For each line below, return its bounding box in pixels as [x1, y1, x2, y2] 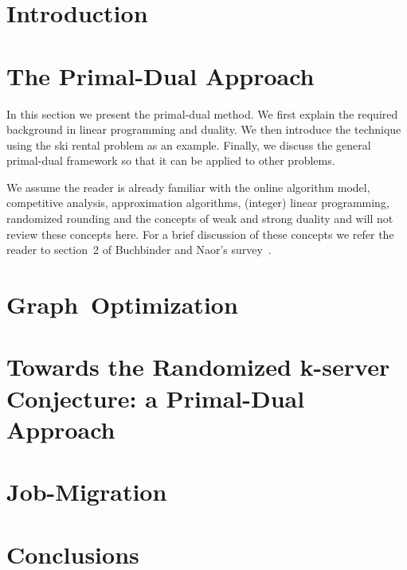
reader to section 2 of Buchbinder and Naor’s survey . [6, 241, 272, 258]
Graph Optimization [6, 288, 238, 321]
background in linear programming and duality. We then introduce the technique [6, 121, 401, 138]
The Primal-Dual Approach [6, 59, 315, 92]
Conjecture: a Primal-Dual [6, 381, 305, 414]
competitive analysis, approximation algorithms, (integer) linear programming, [6, 194, 389, 211]
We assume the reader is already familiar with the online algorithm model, [6, 178, 370, 195]
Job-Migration [6, 475, 167, 508]
